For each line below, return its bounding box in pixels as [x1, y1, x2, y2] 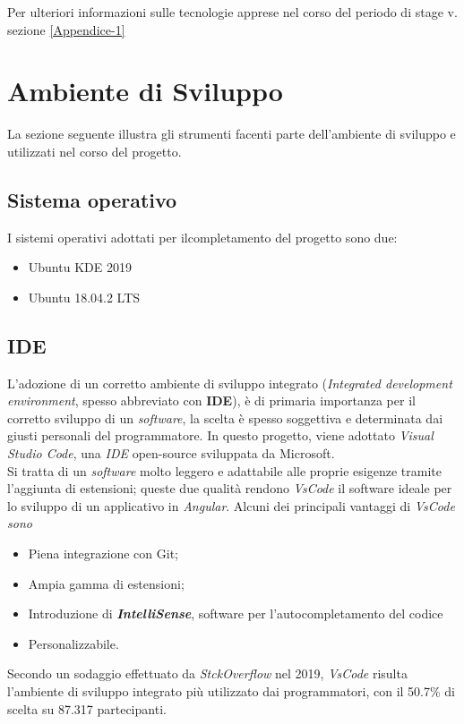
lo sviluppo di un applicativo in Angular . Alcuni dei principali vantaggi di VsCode [7, 496, 455, 515]
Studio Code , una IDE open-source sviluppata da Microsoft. [7, 444, 335, 463]
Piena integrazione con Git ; [28, 544, 178, 563]
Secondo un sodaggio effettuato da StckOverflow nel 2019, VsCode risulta [7, 664, 408, 683]
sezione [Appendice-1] [7, 20, 125, 38]
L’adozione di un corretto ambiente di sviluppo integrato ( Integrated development [7, 373, 452, 392]
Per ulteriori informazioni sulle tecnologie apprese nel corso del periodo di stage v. [7, 3, 458, 21]
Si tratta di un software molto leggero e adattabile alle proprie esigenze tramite [7, 461, 442, 480]
